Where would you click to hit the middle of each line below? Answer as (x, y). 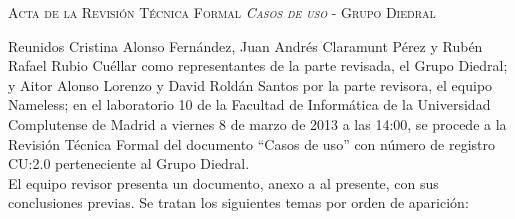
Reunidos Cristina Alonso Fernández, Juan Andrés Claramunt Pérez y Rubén (245, 45)
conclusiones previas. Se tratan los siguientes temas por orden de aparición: (238, 202)
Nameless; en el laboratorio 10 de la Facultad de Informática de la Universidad (249, 104)
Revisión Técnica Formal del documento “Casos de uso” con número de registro (251, 143)
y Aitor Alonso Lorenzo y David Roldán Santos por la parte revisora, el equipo (250, 84)
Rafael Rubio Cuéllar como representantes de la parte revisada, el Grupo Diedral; (258, 65)
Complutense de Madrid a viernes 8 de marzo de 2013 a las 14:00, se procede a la (257, 123)
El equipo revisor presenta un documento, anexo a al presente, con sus (223, 182)
